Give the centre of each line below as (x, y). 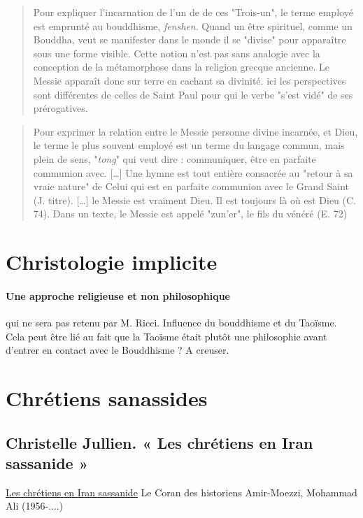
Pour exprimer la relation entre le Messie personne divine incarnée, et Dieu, (195, 131)
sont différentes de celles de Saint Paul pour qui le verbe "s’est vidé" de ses (193, 94)
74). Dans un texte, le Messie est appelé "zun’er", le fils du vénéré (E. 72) (190, 214)
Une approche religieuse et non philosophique (118, 295)
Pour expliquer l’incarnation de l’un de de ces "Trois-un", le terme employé (193, 12)
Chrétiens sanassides (107, 398)
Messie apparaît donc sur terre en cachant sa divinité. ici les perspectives (190, 80)
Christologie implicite (112, 262)
